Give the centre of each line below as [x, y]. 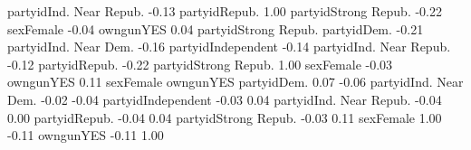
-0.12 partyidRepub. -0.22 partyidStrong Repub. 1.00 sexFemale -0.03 [200, 64]
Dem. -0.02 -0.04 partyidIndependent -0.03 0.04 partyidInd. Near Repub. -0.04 [225, 99]
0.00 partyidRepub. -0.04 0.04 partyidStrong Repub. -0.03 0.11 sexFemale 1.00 [225, 117]
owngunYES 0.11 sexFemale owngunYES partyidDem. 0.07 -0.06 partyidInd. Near [235, 82]
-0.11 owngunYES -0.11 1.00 [86, 135]
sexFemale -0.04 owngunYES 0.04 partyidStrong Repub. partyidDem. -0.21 [216, 28]
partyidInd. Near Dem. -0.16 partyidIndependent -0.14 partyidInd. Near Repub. [229, 47]
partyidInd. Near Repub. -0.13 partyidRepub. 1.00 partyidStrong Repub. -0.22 [225, 11]
